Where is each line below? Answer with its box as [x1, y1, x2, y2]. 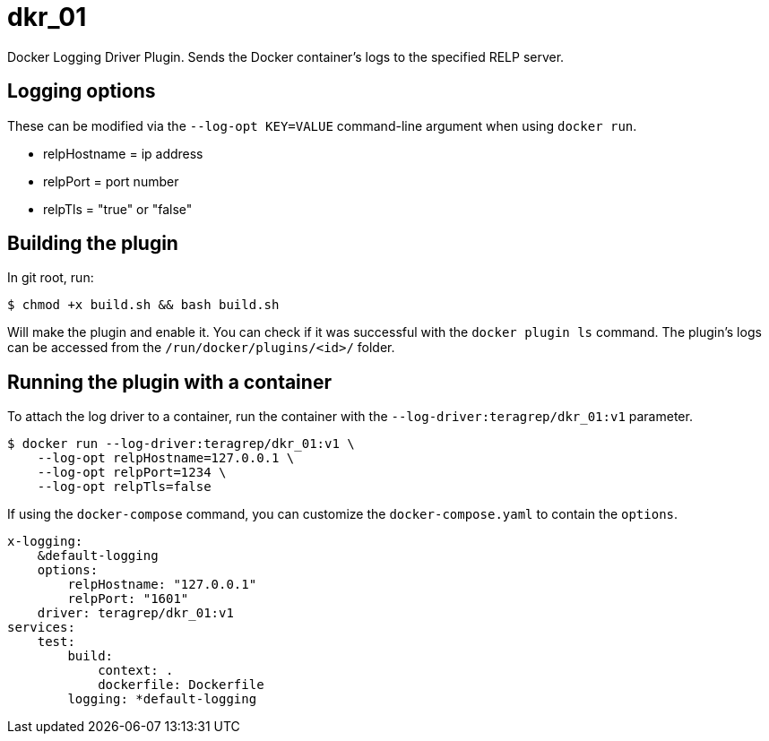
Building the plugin [7, 232, 178, 255]
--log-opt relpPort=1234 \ [37, 465, 227, 480]
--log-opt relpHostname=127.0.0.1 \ [37, 451, 295, 466]
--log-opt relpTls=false [37, 479, 212, 495]
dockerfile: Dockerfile [98, 677, 264, 693]
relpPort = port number [43, 173, 179, 189]
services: [7, 620, 75, 635]
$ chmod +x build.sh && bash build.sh [7, 297, 280, 313]
